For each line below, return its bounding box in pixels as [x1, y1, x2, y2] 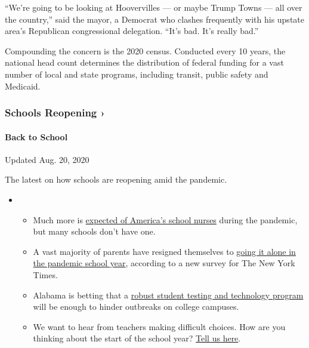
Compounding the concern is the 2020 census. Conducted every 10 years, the [5, 44, 286, 57]
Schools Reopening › [5, 105, 105, 120]
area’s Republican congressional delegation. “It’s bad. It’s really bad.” [5, 24, 259, 37]
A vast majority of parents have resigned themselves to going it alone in [33, 245, 296, 257]
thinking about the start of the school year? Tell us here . [33, 332, 241, 344]
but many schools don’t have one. [33, 225, 156, 238]
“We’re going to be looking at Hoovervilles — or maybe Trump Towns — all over [5, 1, 302, 13]
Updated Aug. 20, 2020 [5, 153, 89, 165]
